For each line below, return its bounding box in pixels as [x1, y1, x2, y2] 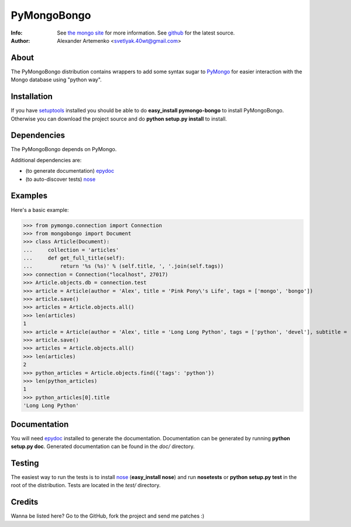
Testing [11, 458, 39, 468]
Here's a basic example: [11, 206, 69, 213]
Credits [11, 497, 39, 507]
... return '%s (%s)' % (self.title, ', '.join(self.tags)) [23, 263, 224, 269]
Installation [11, 91, 53, 102]
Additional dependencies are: [11, 156, 82, 163]
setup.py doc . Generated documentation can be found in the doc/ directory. [11, 443, 195, 450]
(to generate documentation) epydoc [25, 167, 114, 174]
